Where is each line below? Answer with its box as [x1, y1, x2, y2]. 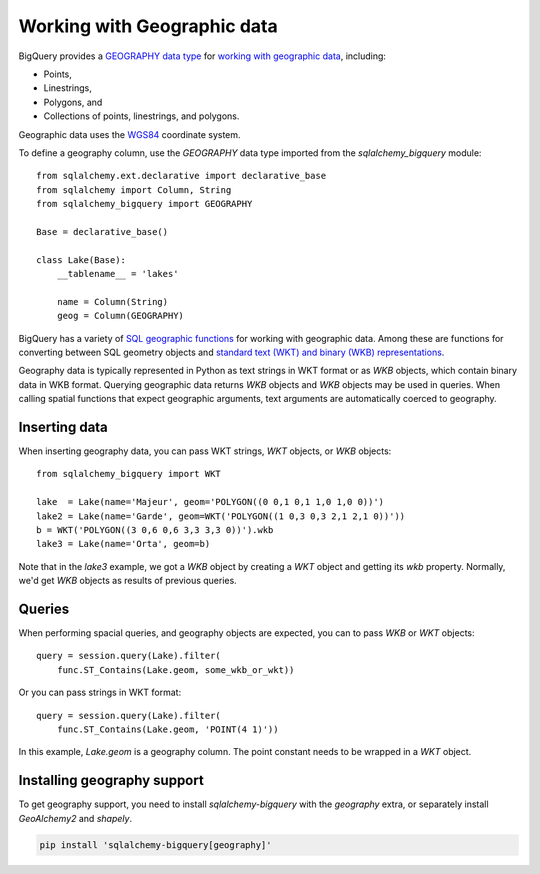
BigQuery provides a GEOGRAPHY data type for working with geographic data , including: [18, 50, 387, 62]
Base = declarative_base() [36, 226, 169, 237]
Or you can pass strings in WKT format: [18, 686, 182, 699]
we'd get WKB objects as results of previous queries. [18, 575, 237, 587]
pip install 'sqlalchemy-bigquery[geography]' [39, 839, 272, 850]
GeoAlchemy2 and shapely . [18, 812, 133, 824]
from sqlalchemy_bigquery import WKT [36, 468, 222, 480]
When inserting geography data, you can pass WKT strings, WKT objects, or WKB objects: [18, 445, 392, 457]
